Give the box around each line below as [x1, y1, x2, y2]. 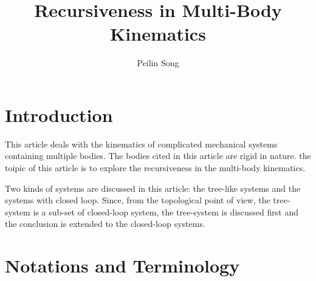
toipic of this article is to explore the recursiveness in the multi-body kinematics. [5, 161, 306, 174]
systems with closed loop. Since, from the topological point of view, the [5, 194, 270, 206]
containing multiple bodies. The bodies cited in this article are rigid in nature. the [5, 149, 311, 162]
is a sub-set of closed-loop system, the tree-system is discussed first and [33, 205, 298, 218]
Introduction [5, 102, 113, 127]
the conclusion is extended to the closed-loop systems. [5, 217, 205, 230]
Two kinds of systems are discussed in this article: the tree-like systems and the [5, 181, 301, 194]
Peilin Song [137, 56, 179, 69]
